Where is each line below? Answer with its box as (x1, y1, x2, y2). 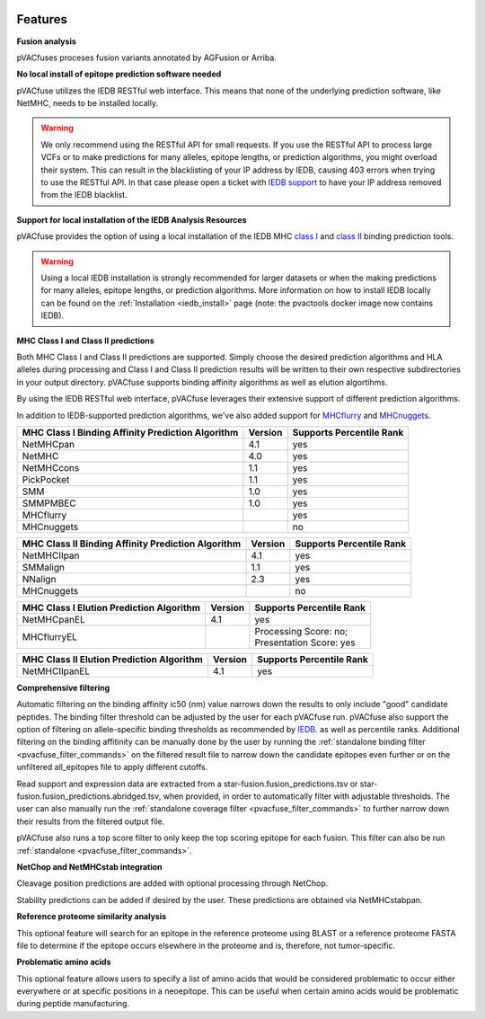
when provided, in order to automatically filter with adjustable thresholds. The (163, 791, 451, 802)
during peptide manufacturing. (16, 998, 130, 1009)
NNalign (22, 572, 57, 585)
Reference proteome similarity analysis (16, 911, 167, 922)
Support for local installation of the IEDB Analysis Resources (16, 214, 247, 225)
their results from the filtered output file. (16, 816, 165, 827)
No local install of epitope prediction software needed (16, 68, 222, 80)
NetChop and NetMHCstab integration (16, 861, 163, 872)
